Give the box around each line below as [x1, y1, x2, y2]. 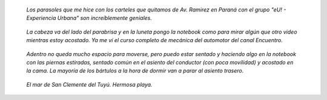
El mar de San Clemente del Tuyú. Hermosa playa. [26, 81, 153, 88]
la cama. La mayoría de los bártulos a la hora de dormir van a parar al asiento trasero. [26, 67, 244, 75]
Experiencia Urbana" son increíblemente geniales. [26, 14, 153, 22]
